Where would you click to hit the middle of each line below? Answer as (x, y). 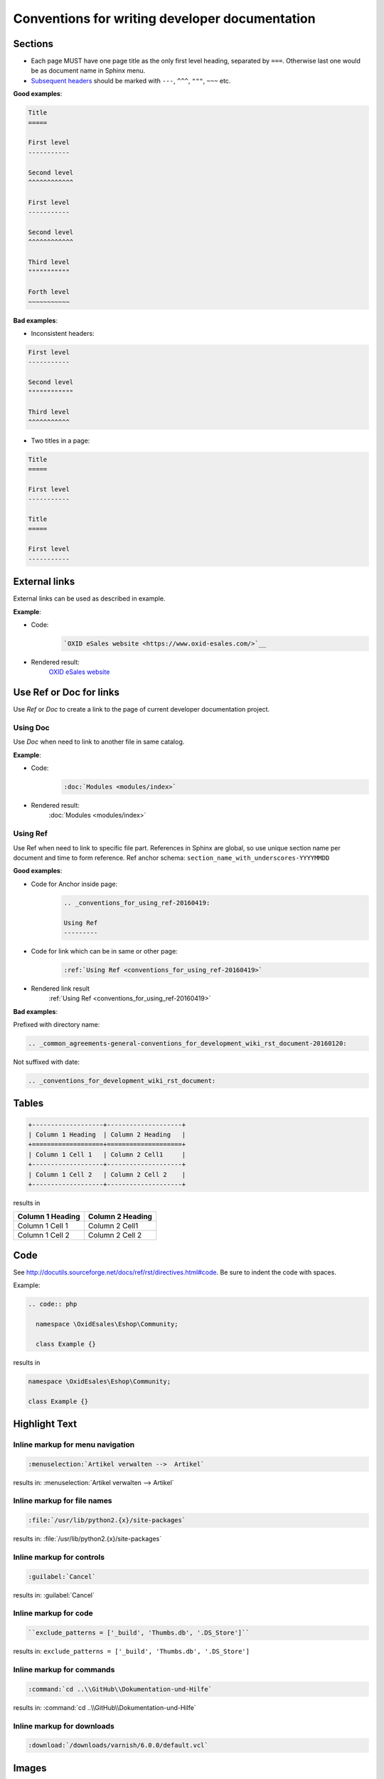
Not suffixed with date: (47, 1062)
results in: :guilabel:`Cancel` (54, 1595)
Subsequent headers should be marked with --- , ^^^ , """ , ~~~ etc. (131, 80)
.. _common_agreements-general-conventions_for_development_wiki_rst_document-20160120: (188, 1044)
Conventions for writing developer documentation (164, 19)
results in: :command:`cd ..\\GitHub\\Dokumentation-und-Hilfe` (105, 1707)
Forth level (49, 292)
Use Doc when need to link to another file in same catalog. (99, 742)
